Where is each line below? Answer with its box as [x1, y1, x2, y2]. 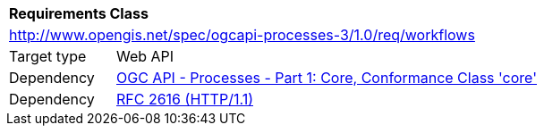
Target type [9, 47, 87, 65]
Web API [116, 47, 174, 65]
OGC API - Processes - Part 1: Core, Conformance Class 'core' [116, 69, 537, 87]
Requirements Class [9, 4, 149, 22]
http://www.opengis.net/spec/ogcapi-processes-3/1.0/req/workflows [9, 26, 475, 44]
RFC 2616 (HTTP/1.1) [116, 90, 253, 108]
